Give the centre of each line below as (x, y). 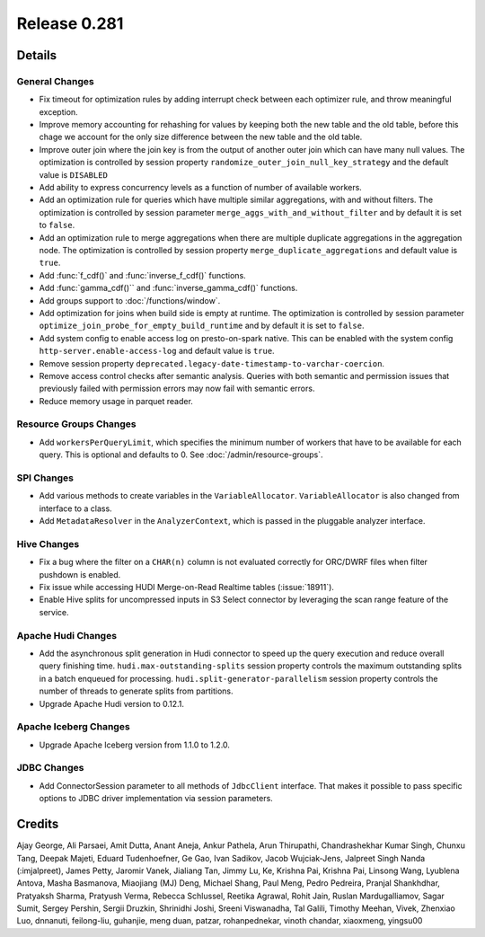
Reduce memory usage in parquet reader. (116, 401)
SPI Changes (45, 478)
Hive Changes (48, 544)
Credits (38, 824)
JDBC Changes (50, 768)
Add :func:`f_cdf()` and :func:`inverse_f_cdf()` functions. (142, 275)
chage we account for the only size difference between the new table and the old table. (201, 137)
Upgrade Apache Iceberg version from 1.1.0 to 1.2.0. (135, 745)
